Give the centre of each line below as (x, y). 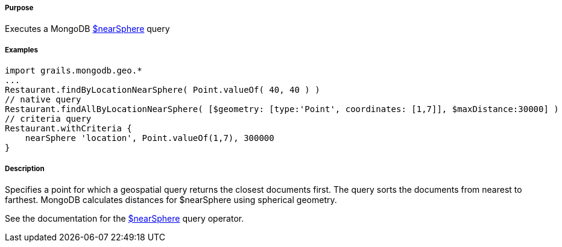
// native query (43, 100)
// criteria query (48, 119)
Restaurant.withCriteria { (68, 129)
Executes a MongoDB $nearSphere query (87, 29)
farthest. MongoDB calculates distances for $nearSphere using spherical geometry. (171, 199)
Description (25, 168)
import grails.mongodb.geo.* (74, 71)
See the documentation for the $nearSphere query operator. (125, 218)
